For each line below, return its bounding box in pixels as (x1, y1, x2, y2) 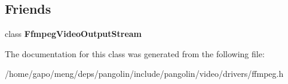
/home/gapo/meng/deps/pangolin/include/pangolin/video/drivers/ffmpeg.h (5, 67, 284, 80)
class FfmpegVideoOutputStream (5, 27, 142, 40)
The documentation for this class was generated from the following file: (5, 47, 265, 60)
